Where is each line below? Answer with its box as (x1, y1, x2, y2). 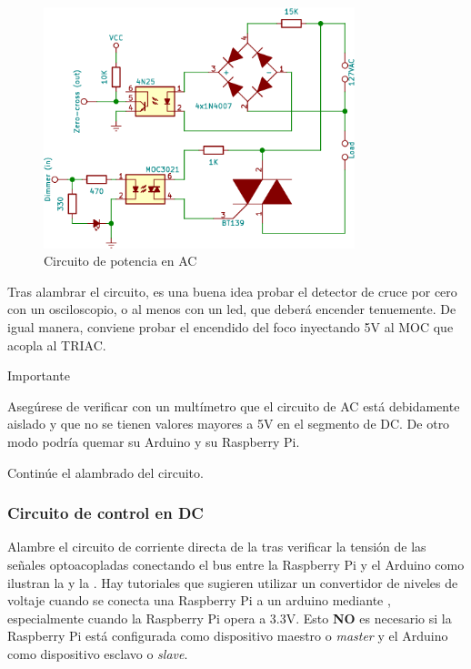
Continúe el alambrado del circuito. (7, 462, 204, 481)
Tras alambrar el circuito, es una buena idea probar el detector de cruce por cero (7, 281, 457, 300)
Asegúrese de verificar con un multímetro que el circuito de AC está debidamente (7, 396, 460, 415)
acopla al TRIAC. (7, 335, 106, 354)
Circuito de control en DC (7, 502, 204, 524)
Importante (7, 366, 70, 385)
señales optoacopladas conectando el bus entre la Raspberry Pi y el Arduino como (7, 554, 465, 573)
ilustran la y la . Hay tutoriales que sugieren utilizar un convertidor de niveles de (7, 573, 458, 592)
